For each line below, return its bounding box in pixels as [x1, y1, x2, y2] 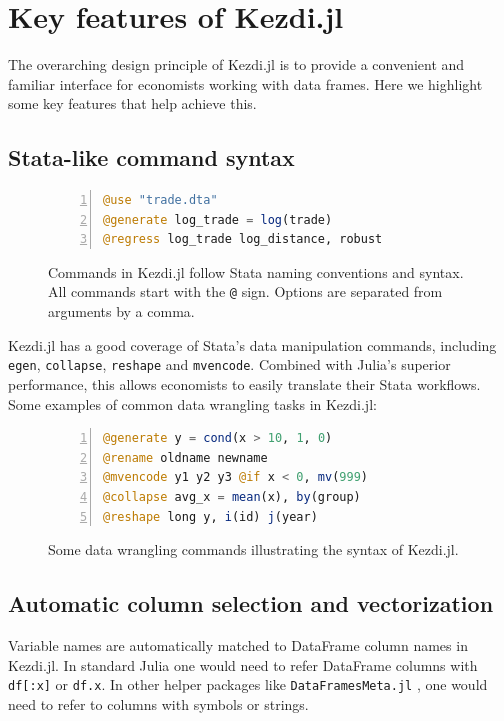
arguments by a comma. [48, 301, 195, 322]
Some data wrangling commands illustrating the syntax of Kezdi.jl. [48, 539, 459, 560]
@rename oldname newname [103, 450, 268, 465]
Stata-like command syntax [8, 142, 295, 173]
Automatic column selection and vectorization [8, 588, 494, 619]
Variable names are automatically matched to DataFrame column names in [8, 634, 468, 655]
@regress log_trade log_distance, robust [103, 232, 383, 247]
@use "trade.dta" [103, 193, 218, 208]
